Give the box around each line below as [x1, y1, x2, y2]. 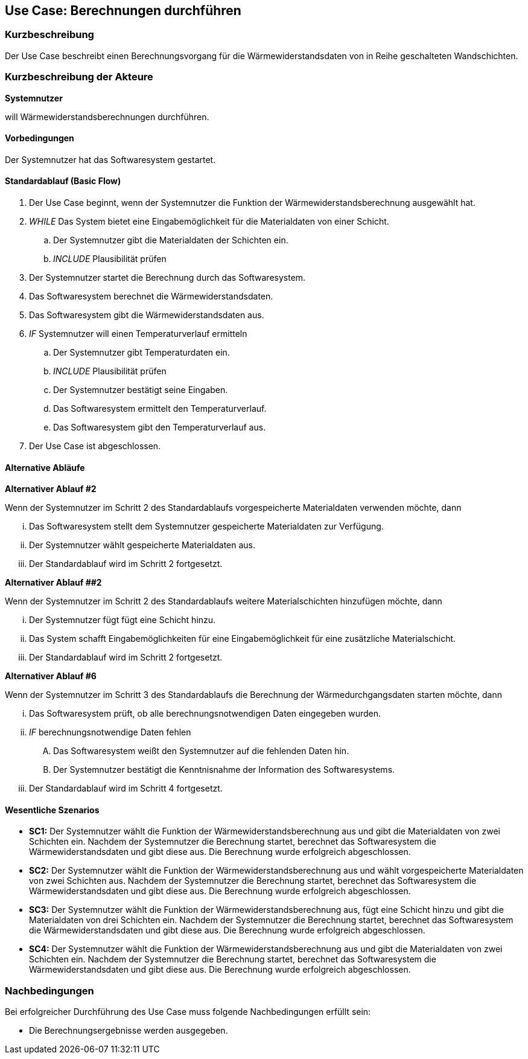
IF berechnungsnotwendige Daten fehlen [29, 727, 191, 738]
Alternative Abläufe [5, 462, 85, 473]
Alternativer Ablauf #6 [5, 671, 97, 682]
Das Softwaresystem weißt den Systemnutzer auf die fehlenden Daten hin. [53, 746, 349, 757]
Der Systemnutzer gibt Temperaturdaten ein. [53, 347, 230, 357]
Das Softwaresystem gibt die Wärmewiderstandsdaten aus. [29, 309, 264, 320]
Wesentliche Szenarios [5, 804, 100, 815]
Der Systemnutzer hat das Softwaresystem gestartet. [5, 154, 216, 165]
